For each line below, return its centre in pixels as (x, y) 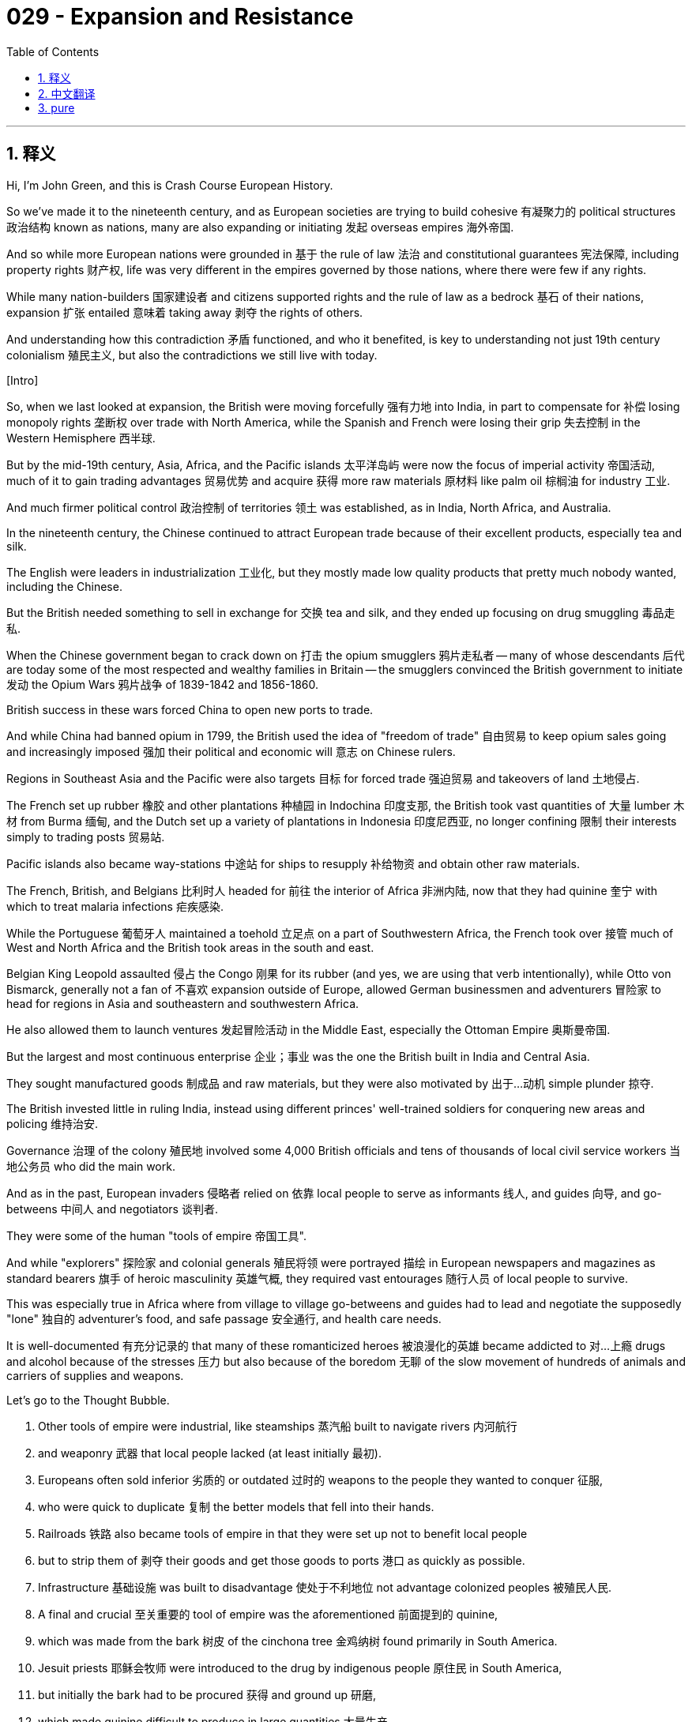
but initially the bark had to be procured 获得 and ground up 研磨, (207, 1694)
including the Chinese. (64, 586)
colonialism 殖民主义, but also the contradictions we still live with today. (192, 355)
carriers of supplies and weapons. (95, 1375)
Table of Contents (53, 51)
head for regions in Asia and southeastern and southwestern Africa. (183, 1003)
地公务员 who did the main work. (91, 1166)
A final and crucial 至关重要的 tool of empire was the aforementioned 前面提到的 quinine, (268, 1614)
